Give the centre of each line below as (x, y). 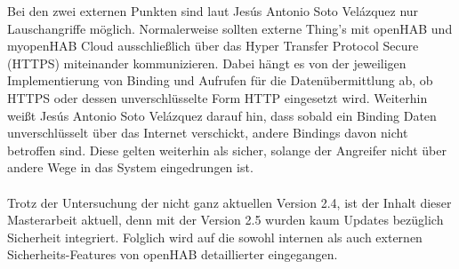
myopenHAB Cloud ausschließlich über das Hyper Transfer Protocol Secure (213, 46)
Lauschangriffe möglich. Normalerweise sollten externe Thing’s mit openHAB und (230, 28)
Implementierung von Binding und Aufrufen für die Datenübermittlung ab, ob (220, 80)
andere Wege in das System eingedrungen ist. (130, 167)
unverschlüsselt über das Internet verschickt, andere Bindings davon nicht (208, 133)
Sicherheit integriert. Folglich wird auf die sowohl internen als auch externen (215, 237)
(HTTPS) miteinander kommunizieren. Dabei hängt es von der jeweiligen (207, 63)
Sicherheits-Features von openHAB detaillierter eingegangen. (173, 254)
